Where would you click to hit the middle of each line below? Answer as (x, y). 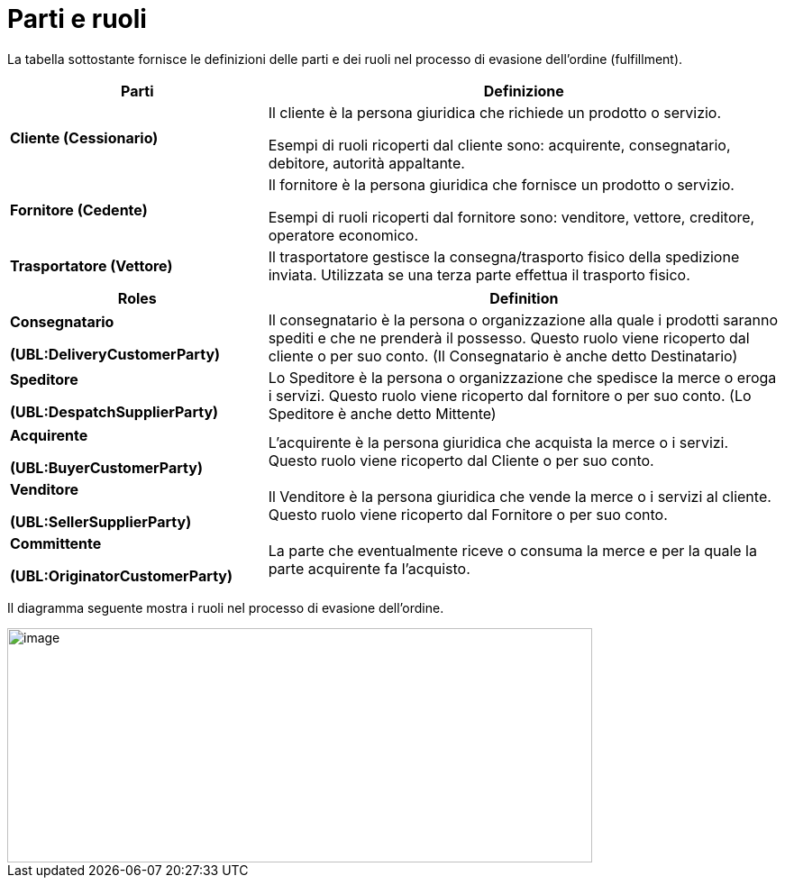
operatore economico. (343, 235)
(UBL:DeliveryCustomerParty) (115, 354)
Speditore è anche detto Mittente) (382, 413)
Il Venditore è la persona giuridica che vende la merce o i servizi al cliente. (520, 496)
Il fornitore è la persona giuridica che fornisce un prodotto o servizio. (501, 184)
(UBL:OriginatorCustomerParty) (122, 575)
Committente (56, 543)
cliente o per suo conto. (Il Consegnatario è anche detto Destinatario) (503, 356)
